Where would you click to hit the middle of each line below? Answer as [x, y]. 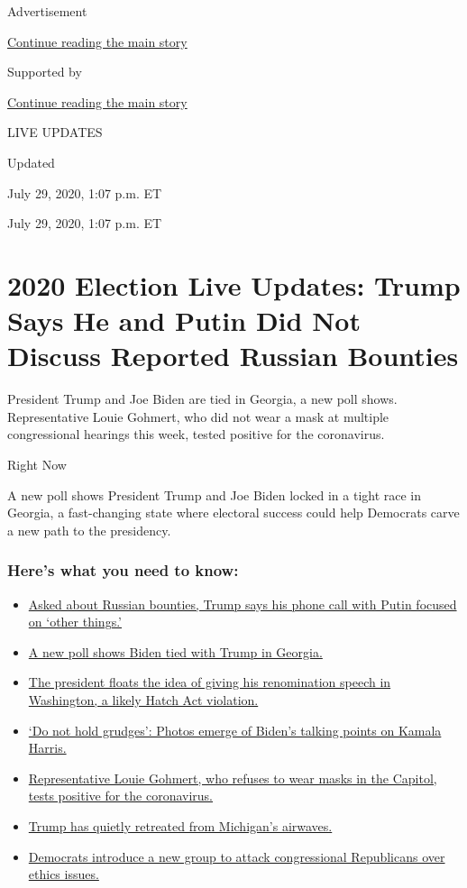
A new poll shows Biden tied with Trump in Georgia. [175, 651]
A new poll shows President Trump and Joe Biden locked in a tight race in [215, 494]
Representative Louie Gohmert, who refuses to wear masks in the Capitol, [233, 778]
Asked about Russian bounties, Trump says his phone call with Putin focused [243, 604]
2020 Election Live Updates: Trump [234, 284]
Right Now [37, 465]
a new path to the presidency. [89, 530]
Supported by [45, 72]
